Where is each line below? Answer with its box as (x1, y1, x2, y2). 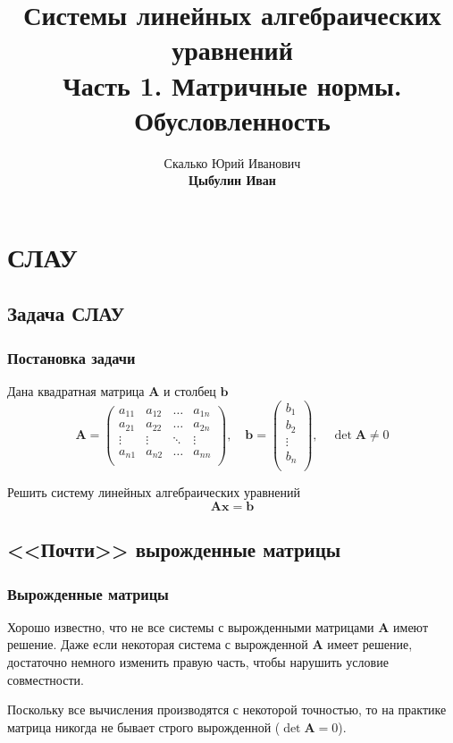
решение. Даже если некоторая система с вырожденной (7, 635, 308, 654)
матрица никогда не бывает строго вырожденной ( (7, 717, 281, 736)
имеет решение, (327, 635, 413, 654)
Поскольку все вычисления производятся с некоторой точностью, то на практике (7, 700, 447, 719)
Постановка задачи (7, 346, 136, 368)
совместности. (7, 670, 84, 688)
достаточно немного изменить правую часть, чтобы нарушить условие (7, 653, 389, 671)
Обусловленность (134, 101, 331, 138)
